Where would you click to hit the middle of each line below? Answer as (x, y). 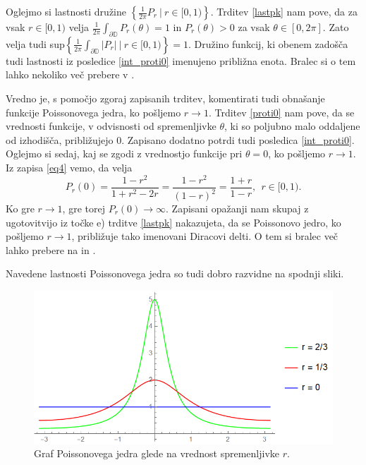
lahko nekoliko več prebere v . (70, 74)
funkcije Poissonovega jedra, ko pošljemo (93, 112)
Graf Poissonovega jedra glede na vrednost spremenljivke (157, 453)
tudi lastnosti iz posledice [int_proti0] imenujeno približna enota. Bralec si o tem (181, 60)
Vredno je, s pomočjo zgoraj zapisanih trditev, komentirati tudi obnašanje (165, 98)
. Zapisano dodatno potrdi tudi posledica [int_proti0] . (238, 139)
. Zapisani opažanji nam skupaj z (237, 209)
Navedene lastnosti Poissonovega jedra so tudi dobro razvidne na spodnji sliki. (175, 273)
